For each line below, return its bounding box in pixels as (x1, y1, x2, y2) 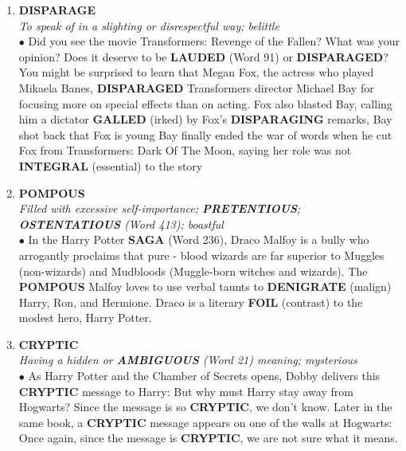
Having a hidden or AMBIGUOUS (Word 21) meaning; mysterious (18, 351, 357, 368)
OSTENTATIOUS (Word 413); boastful (18, 215, 224, 232)
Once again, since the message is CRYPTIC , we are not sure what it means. (18, 429, 398, 446)
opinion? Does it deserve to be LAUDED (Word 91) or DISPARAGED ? (18, 48, 388, 65)
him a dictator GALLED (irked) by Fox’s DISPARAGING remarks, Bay (18, 111, 392, 127)
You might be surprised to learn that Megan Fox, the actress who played (18, 64, 374, 80)
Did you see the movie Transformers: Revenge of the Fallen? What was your (28, 33, 400, 49)
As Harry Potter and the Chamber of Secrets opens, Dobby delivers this (28, 367, 381, 384)
